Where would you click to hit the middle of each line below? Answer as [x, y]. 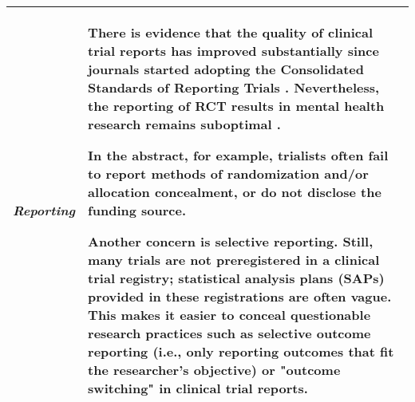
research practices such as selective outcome [229, 333]
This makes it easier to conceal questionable [229, 315]
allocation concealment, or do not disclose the [235, 192]
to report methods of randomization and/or [228, 173]
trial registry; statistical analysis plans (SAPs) [236, 278]
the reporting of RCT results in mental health [236, 106]
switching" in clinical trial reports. [198, 388]
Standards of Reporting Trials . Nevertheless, [234, 87]
